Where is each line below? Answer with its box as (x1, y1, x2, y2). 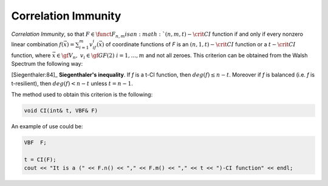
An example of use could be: (11, 123, 83, 130)
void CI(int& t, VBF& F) (24, 107, 98, 114)
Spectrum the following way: (11, 60, 83, 67)
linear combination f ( (11, 40, 64, 48)
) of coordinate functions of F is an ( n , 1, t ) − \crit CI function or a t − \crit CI (101, 40, 296, 48)
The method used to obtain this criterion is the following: (11, 91, 153, 98)
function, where (11, 52, 51, 59)
